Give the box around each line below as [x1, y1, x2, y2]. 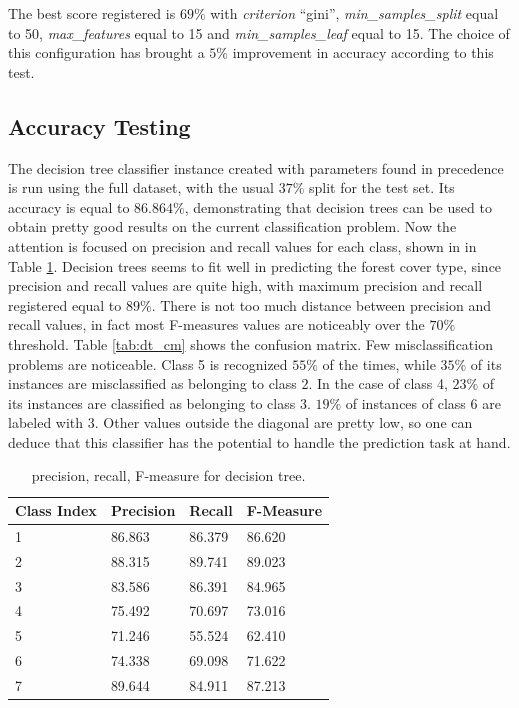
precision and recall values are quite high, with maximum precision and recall [8, 275, 483, 296]
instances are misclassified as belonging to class [8, 373, 297, 394]
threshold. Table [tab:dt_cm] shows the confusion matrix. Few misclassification [8, 333, 493, 354]
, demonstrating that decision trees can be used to [184, 196, 492, 217]
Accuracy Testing [8, 110, 191, 141]
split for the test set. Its [308, 177, 455, 198]
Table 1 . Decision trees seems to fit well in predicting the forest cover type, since [8, 255, 502, 276]
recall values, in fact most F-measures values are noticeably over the [8, 314, 425, 335]
